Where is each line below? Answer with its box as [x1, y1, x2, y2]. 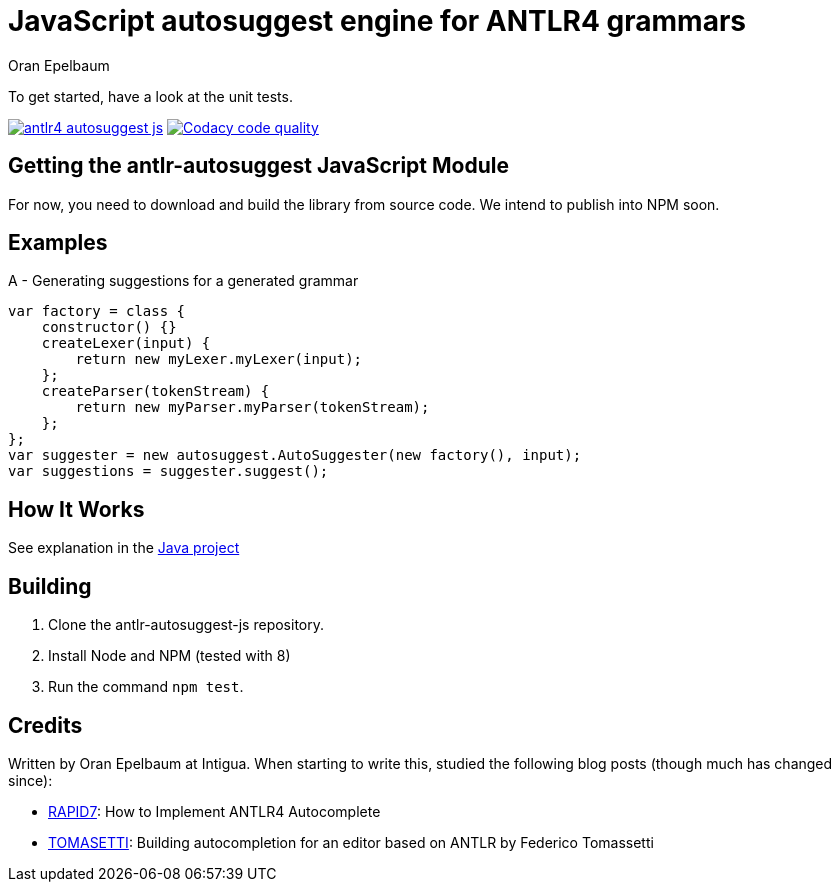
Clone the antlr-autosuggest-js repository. [48, 616, 324, 634]
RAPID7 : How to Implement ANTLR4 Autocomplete [48, 802, 381, 820]
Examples [8, 230, 108, 256]
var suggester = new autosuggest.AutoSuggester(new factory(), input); [8, 447, 582, 464]
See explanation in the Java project [8, 539, 240, 557]
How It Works [8, 496, 145, 522]
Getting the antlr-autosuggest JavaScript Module [8, 153, 509, 179]
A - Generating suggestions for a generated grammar [8, 272, 359, 290]
